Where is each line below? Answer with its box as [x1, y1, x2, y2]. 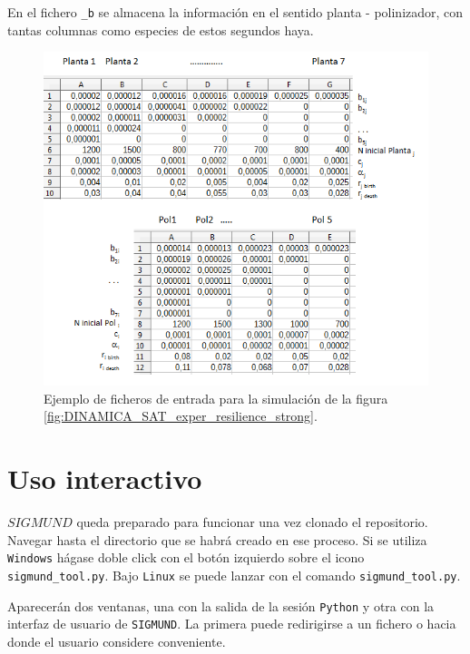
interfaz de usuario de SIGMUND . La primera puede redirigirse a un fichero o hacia [7, 614, 456, 633]
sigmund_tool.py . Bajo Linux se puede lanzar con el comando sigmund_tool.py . [7, 565, 461, 584]
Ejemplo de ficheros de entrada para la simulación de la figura [44, 388, 388, 407]
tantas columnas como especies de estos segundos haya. [7, 20, 314, 39]
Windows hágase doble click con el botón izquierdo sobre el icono [7, 548, 365, 567]
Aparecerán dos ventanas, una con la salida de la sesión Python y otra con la [7, 596, 435, 615]
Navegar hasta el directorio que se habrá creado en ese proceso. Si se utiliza [7, 530, 427, 549]
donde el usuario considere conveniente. [7, 631, 226, 650]
